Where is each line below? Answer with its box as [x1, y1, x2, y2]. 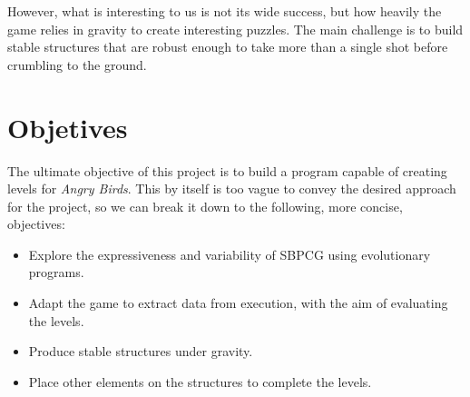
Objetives [7, 108, 128, 145]
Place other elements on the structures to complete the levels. [28, 372, 372, 391]
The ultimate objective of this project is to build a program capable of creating [7, 161, 447, 180]
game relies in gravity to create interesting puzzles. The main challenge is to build [7, 19, 464, 38]
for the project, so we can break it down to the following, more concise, [7, 196, 403, 215]
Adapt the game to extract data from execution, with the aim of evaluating [28, 293, 448, 313]
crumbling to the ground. [7, 55, 147, 74]
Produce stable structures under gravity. [28, 342, 253, 361]
